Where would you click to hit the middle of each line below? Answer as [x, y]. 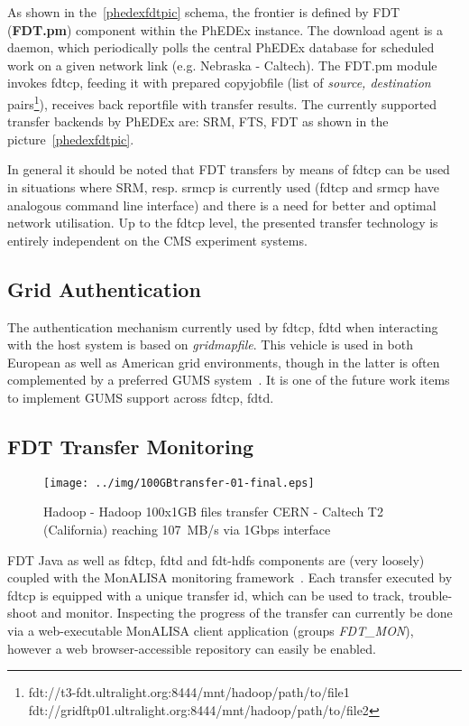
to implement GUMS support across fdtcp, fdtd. [141, 397]
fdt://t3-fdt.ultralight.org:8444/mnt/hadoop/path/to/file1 [189, 692]
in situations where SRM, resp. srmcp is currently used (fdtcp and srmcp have [223, 187]
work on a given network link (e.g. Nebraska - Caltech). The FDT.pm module [222, 65]
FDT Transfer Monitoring [131, 446]
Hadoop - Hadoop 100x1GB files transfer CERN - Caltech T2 [213, 512]
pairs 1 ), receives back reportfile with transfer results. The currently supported [222, 102]
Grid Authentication [104, 289]
